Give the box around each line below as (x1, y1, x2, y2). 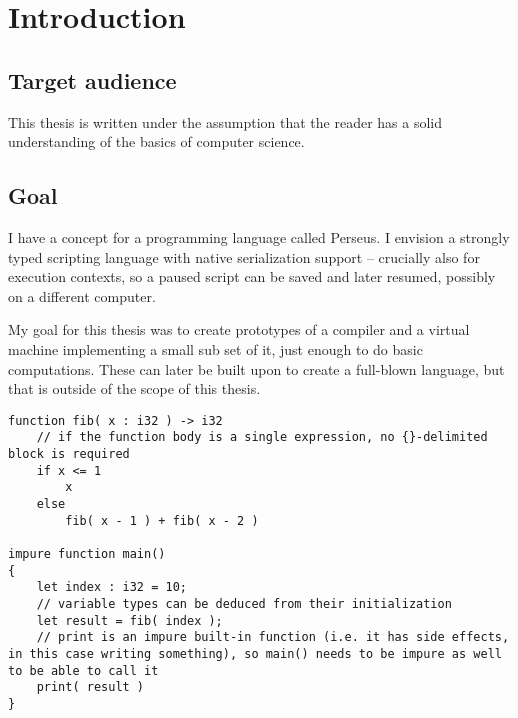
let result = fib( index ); (36, 613, 223, 628)
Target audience (8, 64, 177, 95)
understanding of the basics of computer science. (8, 131, 305, 152)
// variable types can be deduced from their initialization (36, 596, 452, 611)
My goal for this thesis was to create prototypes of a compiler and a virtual (8, 319, 470, 340)
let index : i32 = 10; (36, 580, 187, 595)
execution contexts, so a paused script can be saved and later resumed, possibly (8, 266, 496, 287)
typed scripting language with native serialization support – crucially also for (8, 246, 480, 267)
